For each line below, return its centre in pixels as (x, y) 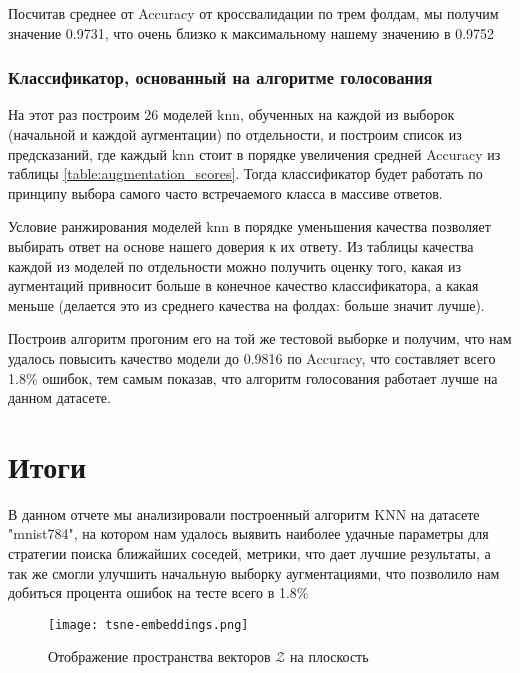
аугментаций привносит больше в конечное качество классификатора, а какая (243, 285)
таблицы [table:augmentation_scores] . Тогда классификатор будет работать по (245, 173)
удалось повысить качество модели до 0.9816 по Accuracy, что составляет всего (252, 357)
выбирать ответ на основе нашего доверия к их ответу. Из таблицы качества (241, 245)
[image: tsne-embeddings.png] (148, 624)
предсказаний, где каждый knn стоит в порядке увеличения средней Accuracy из (254, 153)
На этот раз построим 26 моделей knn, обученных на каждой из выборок (231, 114)
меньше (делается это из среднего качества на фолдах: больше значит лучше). (246, 304)
